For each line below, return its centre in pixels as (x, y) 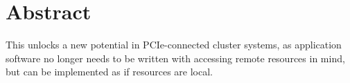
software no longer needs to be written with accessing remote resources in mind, (175, 58)
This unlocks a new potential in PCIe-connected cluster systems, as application (174, 45)
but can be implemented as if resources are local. (109, 72)
